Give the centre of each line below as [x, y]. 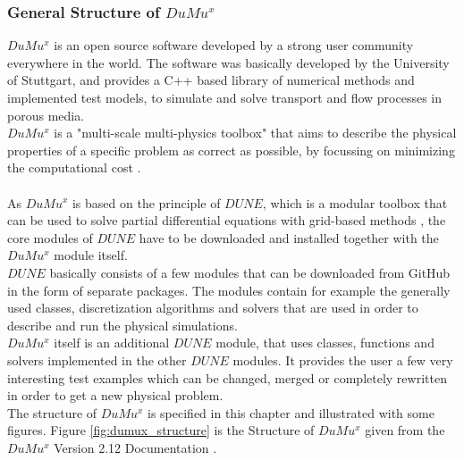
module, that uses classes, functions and [325, 343]
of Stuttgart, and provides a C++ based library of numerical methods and [211, 80]
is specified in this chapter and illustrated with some [291, 412]
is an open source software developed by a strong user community [234, 45]
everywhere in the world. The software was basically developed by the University [228, 62]
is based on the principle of [146, 202]
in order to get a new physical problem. [115, 395]
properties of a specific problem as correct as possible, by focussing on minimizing [231, 150]
